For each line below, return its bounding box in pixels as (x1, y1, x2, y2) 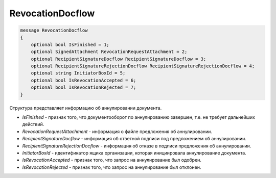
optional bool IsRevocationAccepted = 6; (31, 77, 136, 83)
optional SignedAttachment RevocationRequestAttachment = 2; (31, 49, 188, 55)
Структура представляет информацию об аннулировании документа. (9, 105, 162, 111)
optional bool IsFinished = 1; (31, 41, 109, 47)
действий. (22, 121, 44, 128)
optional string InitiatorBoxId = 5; (31, 70, 126, 76)
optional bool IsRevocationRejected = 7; (31, 85, 136, 90)
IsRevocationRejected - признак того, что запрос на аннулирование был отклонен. (22, 164, 201, 170)
